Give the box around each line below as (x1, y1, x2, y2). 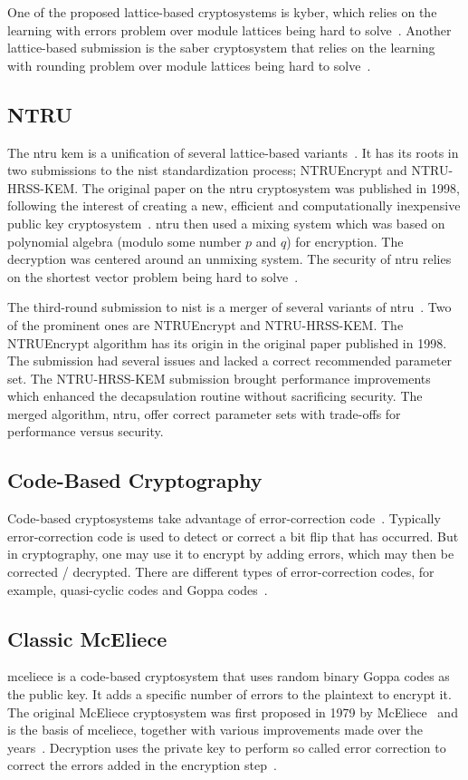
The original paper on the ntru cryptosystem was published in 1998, (81, 178, 460, 197)
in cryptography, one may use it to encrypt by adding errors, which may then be (7, 544, 454, 563)
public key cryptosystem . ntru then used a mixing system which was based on (7, 213, 445, 232)
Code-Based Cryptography (7, 466, 263, 494)
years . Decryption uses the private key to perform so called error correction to (7, 737, 446, 756)
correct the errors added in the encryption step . (7, 756, 277, 775)
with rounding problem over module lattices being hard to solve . (7, 55, 371, 74)
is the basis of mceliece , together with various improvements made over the (7, 720, 423, 739)
